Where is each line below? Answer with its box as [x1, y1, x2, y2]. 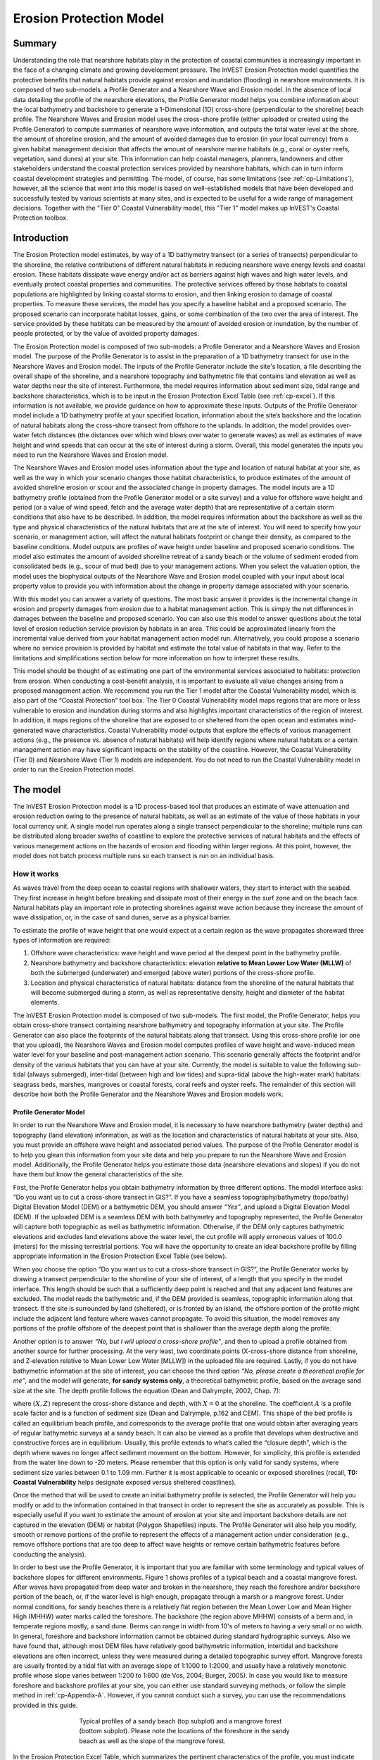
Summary [13, 37, 57, 49]
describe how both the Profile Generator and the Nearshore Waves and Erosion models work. [13, 1090, 284, 1098]
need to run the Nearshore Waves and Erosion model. [13, 451, 169, 459]
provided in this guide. [13, 1701, 78, 1709]
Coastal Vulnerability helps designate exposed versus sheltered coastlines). [13, 1478, 236, 1487]
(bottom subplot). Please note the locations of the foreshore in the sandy [79, 1727, 290, 1735]
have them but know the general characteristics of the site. [13, 1170, 184, 1178]
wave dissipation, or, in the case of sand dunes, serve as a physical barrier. [13, 913, 232, 922]
